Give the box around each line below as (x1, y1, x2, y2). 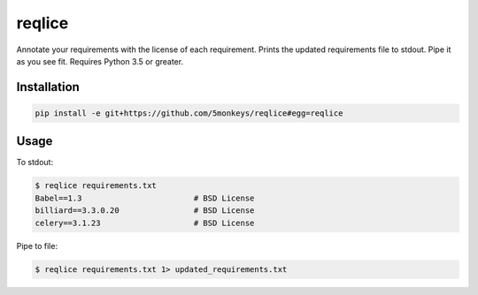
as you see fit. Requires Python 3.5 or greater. (16, 56, 184, 66)
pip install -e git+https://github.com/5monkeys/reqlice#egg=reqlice (35, 108, 343, 118)
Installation (16, 79, 80, 95)
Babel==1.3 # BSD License (35, 193, 255, 203)
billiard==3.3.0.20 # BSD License (35, 206, 255, 216)
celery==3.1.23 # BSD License (35, 217, 255, 228)
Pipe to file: (16, 240, 58, 251)
